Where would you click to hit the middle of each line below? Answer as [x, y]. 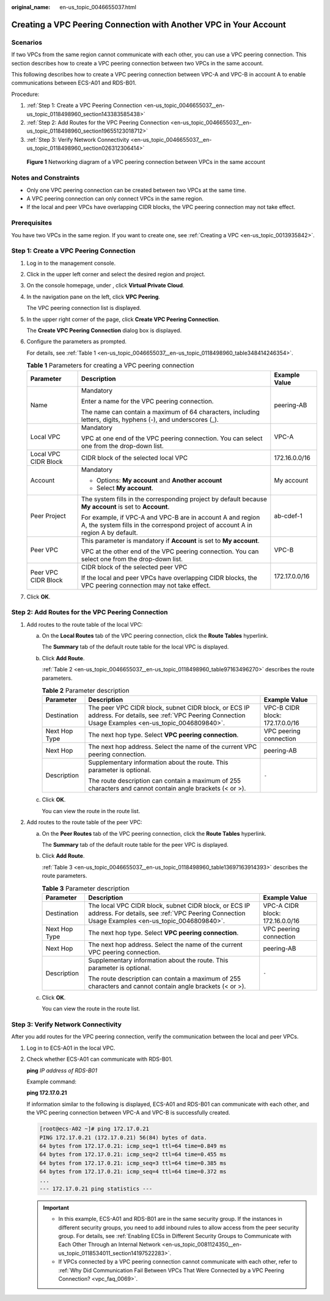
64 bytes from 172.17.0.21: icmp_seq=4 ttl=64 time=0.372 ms [133, 1172]
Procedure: [25, 94]
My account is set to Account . [125, 506]
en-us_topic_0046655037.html [98, 7]
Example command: [51, 1082]
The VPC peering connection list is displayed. [84, 308]
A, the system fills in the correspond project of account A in [167, 525]
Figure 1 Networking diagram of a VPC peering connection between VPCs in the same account [146, 162]
